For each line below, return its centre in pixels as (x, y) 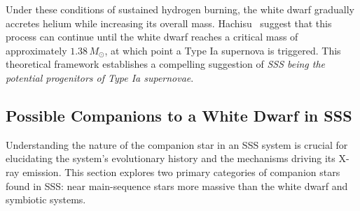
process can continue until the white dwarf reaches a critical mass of (152, 37)
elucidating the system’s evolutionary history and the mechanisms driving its (171, 158)
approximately (36, 50)
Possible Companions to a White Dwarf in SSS (179, 115)
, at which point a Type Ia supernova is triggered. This (223, 50)
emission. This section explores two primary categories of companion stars (181, 172)
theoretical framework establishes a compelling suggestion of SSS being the (166, 64)
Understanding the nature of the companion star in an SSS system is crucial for (177, 144)
